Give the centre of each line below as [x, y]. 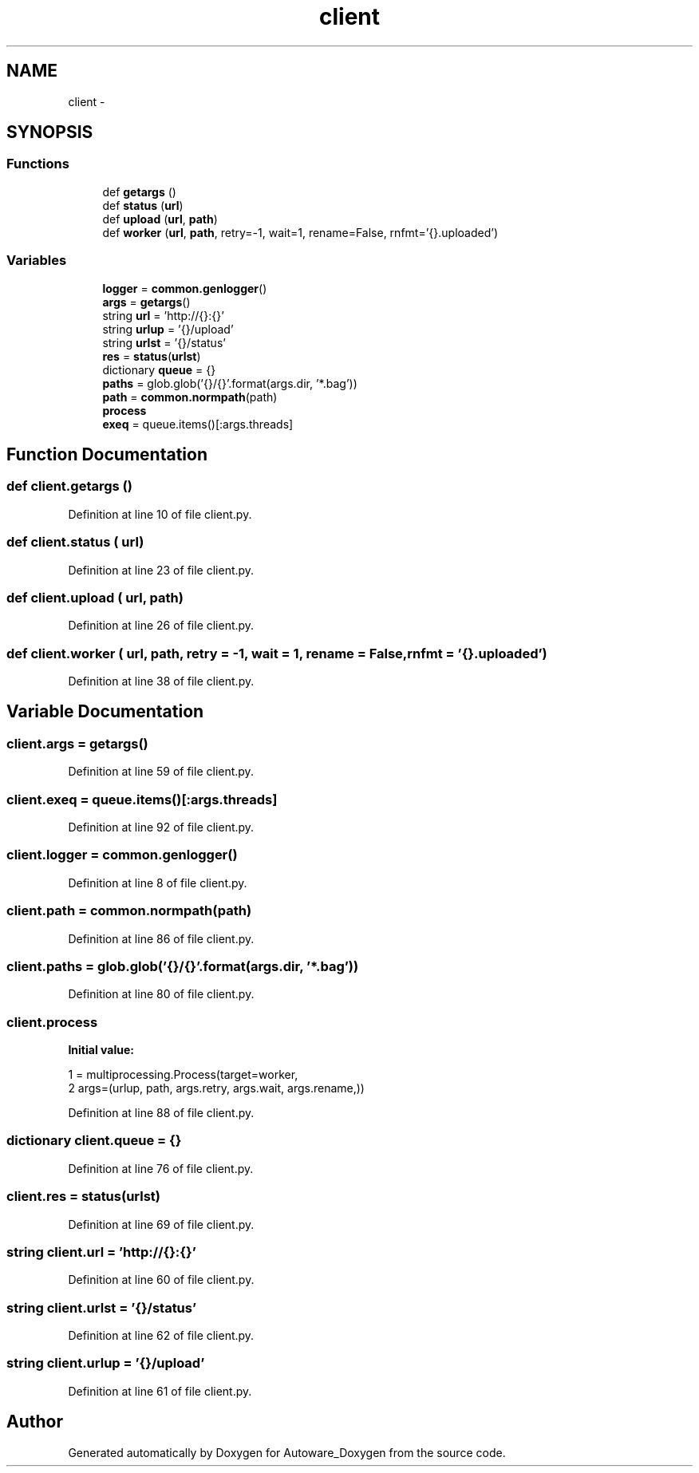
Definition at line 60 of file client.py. [161, 1280]
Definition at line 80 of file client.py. [161, 994]
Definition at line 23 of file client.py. [161, 570]
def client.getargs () [69, 486]
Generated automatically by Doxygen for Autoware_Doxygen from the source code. [287, 1452]
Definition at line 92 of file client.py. [161, 827]
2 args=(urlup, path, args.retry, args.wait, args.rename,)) [216, 1088]
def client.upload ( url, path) [95, 597]
